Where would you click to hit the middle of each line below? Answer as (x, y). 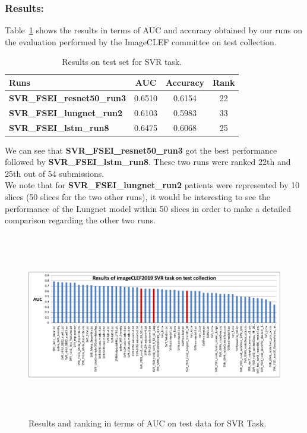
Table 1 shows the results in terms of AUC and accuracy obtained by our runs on (154, 30)
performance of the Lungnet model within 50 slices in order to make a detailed (148, 208)
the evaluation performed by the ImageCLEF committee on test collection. (141, 41)
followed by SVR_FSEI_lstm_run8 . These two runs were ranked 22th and (148, 162)
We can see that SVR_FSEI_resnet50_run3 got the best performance (141, 150)
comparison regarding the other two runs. (80, 220)
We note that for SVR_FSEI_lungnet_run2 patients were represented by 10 (152, 185)
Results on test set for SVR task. (122, 62)
